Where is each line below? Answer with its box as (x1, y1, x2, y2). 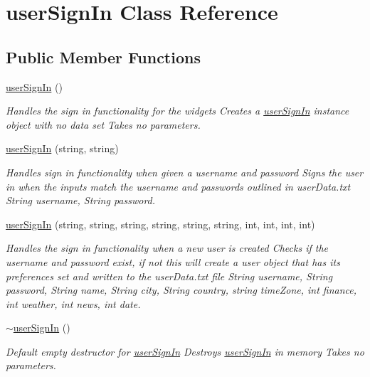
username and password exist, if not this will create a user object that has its (6, 254, 340, 269)
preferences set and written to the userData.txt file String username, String (6, 268, 333, 283)
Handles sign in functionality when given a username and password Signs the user (6, 164, 364, 179)
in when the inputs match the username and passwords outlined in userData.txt (6, 179, 351, 193)
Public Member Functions (6, 46, 201, 68)
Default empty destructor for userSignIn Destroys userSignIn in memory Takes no (6, 344, 364, 359)
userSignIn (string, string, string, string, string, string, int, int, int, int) (6, 216, 315, 231)
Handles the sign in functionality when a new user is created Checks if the (6, 240, 329, 255)
